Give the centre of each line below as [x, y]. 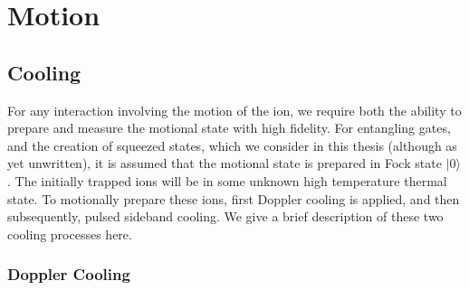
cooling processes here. [70, 234]
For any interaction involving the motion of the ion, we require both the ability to [234, 110]
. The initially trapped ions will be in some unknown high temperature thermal [227, 180]
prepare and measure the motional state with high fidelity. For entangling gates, [229, 128]
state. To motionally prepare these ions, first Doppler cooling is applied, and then [234, 198]
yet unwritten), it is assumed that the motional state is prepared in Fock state [225, 163]
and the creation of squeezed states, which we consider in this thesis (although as [232, 145]
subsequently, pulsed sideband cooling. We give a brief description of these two [225, 216]
